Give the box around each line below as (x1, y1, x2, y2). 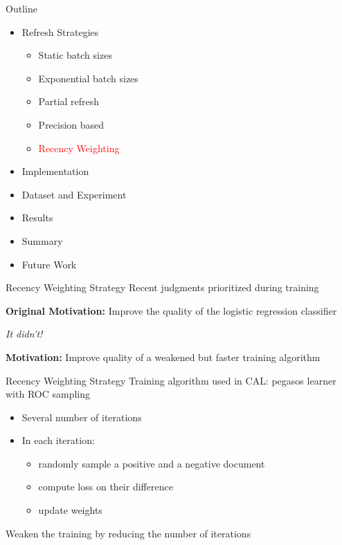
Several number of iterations (21, 409, 142, 424)
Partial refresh (38, 94, 100, 109)
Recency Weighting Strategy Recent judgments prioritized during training (6, 280, 319, 295)
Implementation (21, 164, 89, 178)
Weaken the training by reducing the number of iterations (6, 526, 251, 540)
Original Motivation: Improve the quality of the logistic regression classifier (6, 303, 337, 317)
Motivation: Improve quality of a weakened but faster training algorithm (6, 349, 321, 364)
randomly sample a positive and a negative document (38, 456, 265, 470)
